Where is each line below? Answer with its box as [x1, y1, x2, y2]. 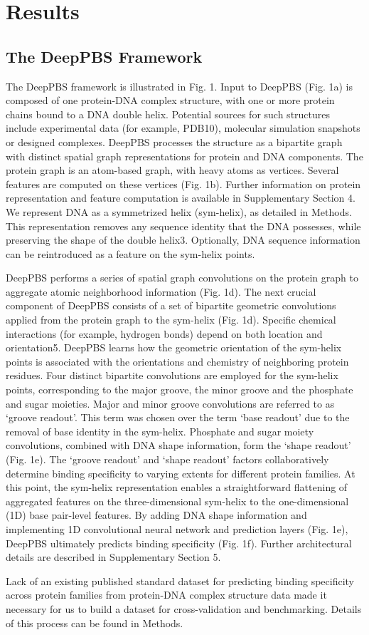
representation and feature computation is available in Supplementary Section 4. [6, 190, 355, 205]
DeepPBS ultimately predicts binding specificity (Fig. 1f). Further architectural [6, 535, 352, 550]
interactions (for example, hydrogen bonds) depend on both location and [6, 326, 323, 341]
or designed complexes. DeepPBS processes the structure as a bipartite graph [6, 134, 343, 149]
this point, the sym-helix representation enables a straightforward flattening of [6, 480, 348, 495]
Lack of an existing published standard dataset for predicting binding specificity [6, 573, 354, 588]
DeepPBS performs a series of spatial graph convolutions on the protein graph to [6, 270, 358, 285]
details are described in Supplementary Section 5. [6, 549, 221, 564]
